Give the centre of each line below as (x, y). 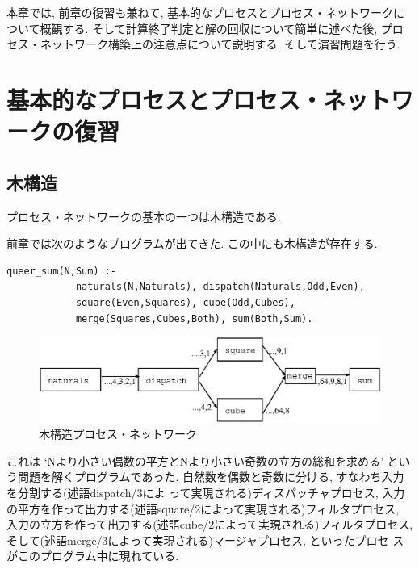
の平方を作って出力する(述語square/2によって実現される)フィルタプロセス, (203, 508)
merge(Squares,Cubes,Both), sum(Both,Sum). (194, 318)
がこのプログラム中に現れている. (93, 556)
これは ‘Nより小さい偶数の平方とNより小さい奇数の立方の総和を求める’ (195, 460)
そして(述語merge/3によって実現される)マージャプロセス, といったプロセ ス (205, 540)
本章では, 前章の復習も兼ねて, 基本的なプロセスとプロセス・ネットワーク (200, 12)
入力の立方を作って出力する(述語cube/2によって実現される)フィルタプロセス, (210, 524)
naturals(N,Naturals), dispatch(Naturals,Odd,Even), (220, 287)
